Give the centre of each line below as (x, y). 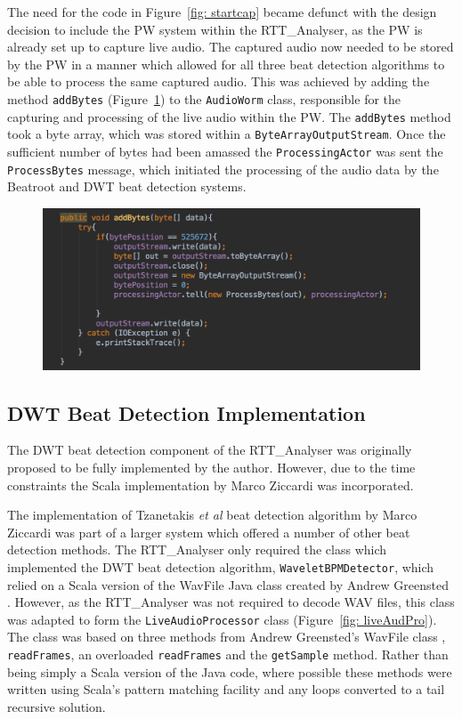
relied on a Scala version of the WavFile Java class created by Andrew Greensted (228, 584)
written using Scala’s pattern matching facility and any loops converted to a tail (226, 689)
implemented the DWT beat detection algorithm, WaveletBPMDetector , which (221, 566)
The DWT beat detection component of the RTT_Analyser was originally (210, 450)
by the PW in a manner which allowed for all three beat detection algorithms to (226, 64)
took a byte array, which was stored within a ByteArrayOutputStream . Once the (227, 134)
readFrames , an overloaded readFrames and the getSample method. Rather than (228, 654)
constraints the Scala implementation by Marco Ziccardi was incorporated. (211, 485)
